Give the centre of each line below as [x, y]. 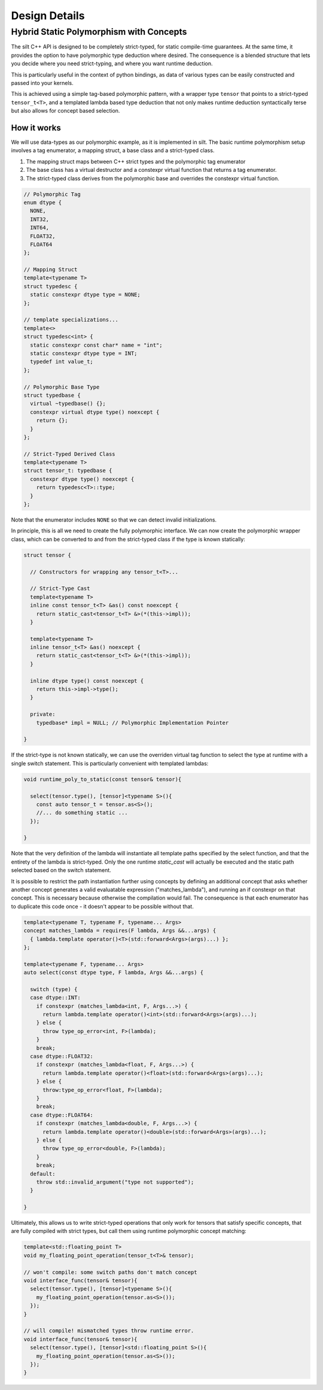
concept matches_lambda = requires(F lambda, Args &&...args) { [120, 931]
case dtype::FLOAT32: [62, 1056]
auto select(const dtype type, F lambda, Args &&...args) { [114, 973]
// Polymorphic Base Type [62, 387]
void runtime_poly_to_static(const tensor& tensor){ [103, 779]
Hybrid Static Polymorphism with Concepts [99, 32]
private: [43, 714]
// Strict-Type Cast [60, 589]
